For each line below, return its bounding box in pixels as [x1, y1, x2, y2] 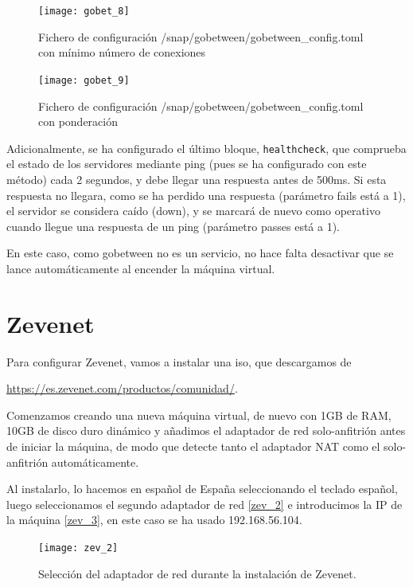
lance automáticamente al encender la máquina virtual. [6, 260, 275, 276]
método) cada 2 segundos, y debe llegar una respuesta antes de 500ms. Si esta [6, 170, 387, 187]
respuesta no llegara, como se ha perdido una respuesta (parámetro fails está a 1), [6, 186, 406, 203]
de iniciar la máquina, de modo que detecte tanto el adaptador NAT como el [6, 438, 380, 454]
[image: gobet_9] [38, 74, 130, 86]
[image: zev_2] [38, 542, 119, 554]
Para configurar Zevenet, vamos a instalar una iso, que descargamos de [6, 353, 352, 370]
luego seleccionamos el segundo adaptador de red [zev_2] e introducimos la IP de [6, 495, 403, 512]
